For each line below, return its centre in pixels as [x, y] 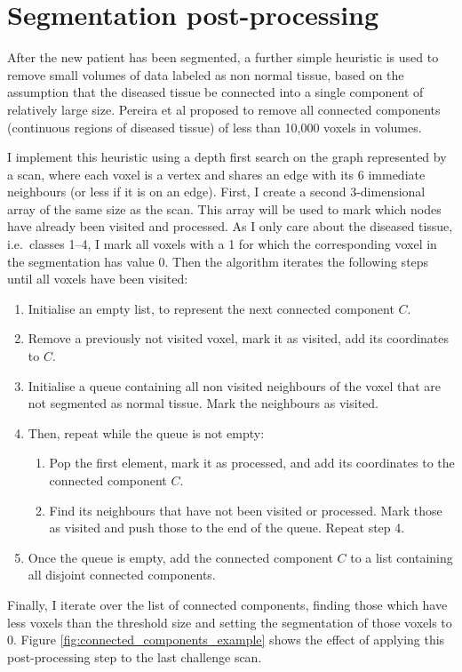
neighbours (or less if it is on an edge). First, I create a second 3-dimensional [216, 192]
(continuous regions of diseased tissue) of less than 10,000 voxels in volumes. [215, 127]
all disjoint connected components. [122, 575]
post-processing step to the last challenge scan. [135, 656]
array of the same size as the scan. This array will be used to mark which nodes [224, 208]
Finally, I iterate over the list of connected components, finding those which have [227, 604]
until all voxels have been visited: [98, 279]
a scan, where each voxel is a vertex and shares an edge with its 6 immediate [216, 174]
